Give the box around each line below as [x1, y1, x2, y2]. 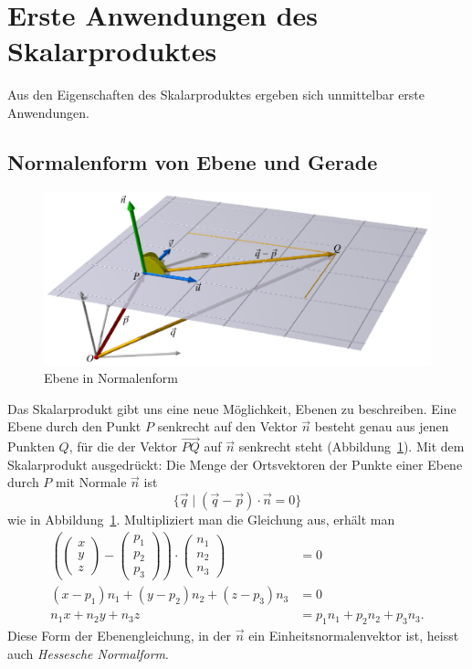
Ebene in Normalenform [44, 368, 178, 388]
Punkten [7, 437, 55, 456]
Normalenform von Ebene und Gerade [7, 147, 378, 175]
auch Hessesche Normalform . [7, 643, 169, 663]
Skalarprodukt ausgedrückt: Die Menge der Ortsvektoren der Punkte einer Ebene [7, 454, 463, 473]
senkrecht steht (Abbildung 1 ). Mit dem [238, 437, 465, 456]
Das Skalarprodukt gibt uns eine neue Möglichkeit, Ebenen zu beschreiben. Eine [7, 398, 456, 418]
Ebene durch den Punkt [7, 417, 142, 436]
